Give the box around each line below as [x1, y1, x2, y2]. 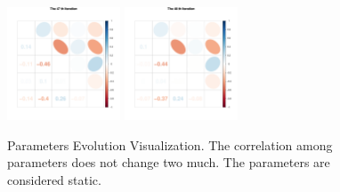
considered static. [7, 170, 101, 188]
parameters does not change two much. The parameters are [7, 153, 330, 172]
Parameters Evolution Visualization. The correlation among [7, 135, 333, 154]
